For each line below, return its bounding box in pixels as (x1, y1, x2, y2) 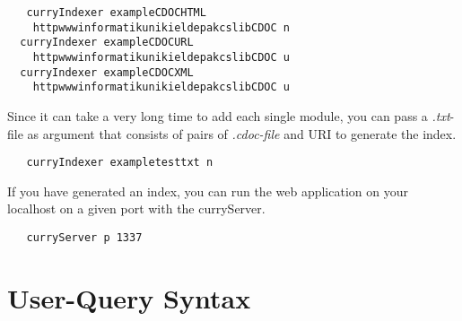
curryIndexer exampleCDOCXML (20, 65, 194, 79)
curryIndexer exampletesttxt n (26, 156, 214, 169)
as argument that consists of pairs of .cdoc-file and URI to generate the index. (27, 124, 457, 143)
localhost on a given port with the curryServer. (7, 199, 266, 218)
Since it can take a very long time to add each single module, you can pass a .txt (7, 106, 450, 125)
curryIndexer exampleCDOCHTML (26, 6, 206, 19)
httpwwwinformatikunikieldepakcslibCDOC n (32, 21, 290, 34)
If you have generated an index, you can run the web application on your (7, 181, 408, 200)
